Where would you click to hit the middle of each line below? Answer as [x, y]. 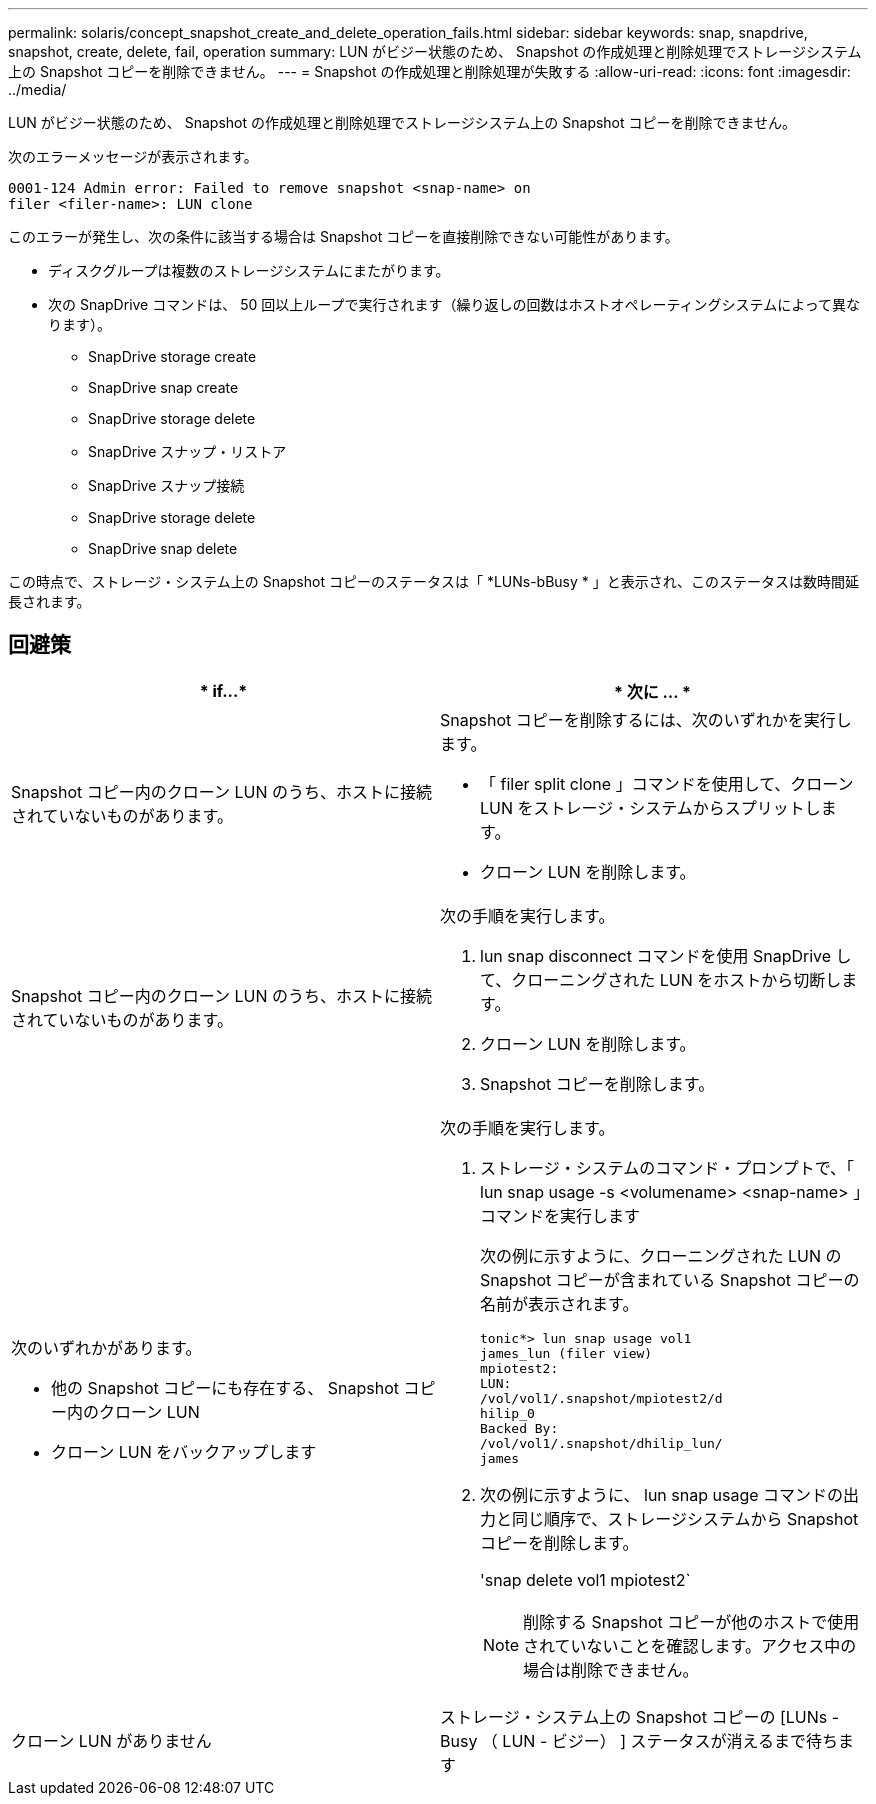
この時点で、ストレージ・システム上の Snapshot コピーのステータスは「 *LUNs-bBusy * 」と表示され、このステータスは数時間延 [433, 581]
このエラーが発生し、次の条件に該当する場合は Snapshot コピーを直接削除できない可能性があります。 [343, 236]
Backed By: [519, 1428]
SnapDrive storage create [172, 356]
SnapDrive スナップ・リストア [187, 451]
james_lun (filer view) [566, 1353]
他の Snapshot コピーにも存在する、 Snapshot [225, 1388]
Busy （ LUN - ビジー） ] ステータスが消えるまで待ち [639, 1740]
